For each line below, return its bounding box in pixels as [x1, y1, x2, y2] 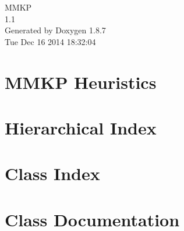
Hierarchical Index [5, 115, 157, 139]
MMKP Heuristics [5, 70, 157, 94]
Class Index [5, 161, 100, 185]
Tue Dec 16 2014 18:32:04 [5, 35, 96, 47]
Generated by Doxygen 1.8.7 [5, 24, 106, 36]
